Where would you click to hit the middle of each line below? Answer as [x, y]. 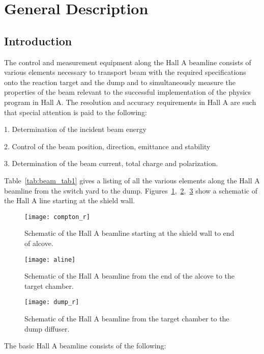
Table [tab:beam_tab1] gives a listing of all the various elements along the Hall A [132, 180]
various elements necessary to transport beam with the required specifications [125, 72]
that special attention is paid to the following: [76, 112]
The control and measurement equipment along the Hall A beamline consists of [128, 62]
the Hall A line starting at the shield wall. [70, 200]
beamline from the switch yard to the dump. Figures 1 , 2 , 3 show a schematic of [131, 190]
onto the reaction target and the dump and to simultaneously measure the [120, 82]
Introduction [38, 40]
